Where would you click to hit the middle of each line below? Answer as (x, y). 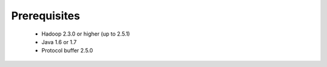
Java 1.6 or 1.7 (59, 42)
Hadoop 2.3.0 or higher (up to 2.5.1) (86, 34)
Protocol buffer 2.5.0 (67, 51)
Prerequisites (46, 16)
